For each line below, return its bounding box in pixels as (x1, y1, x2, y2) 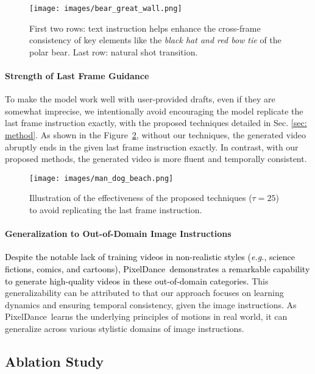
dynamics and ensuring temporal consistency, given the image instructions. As (5, 298, 297, 311)
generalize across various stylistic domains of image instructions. (5, 322, 244, 334)
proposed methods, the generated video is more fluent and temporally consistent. (5, 152, 307, 165)
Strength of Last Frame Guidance (5, 69, 149, 82)
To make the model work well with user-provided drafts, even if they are (5, 93, 275, 105)
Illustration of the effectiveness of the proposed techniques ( (29, 191, 252, 204)
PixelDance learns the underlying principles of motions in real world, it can (5, 310, 288, 323)
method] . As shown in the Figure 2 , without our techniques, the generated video (5, 129, 306, 141)
